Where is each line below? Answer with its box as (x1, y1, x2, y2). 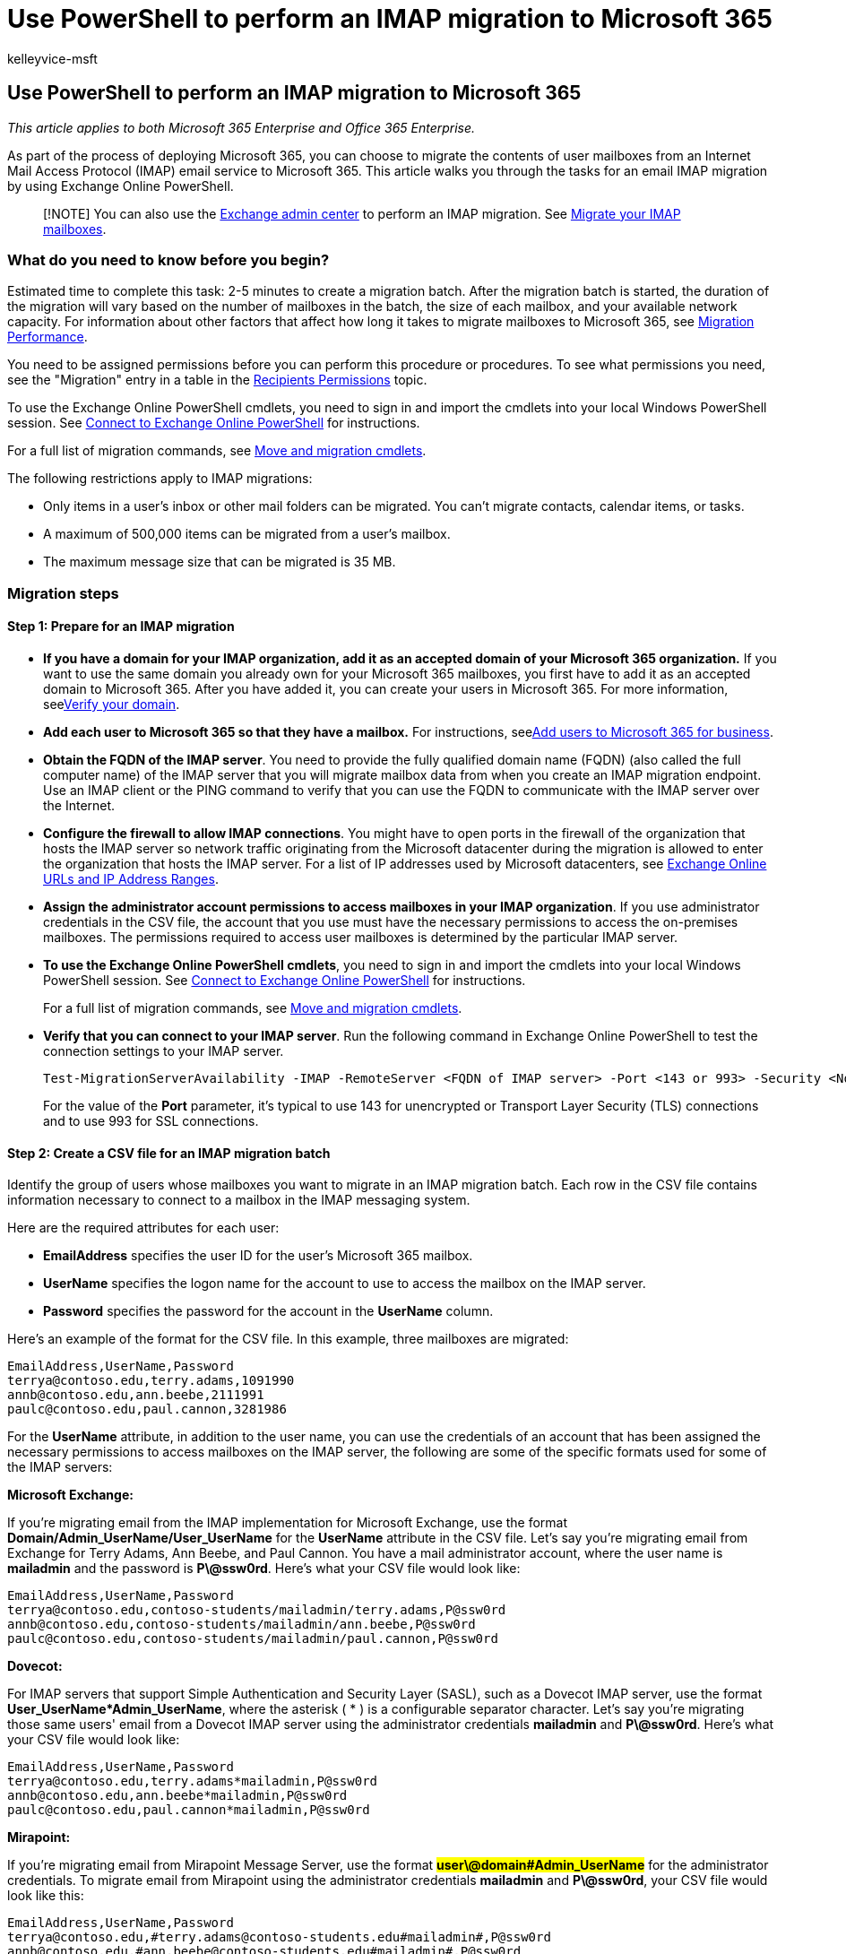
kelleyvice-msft (7, 50, 98, 66)
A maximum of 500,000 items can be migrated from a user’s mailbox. (43, 526, 451, 542)
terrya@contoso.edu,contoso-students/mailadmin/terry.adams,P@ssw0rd (7, 1603, 506, 1618)
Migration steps (7, 584, 119, 602)
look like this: (7, 1888, 84, 1904)
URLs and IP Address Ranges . (43, 870, 219, 886)
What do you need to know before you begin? (7, 250, 330, 269)
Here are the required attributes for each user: (7, 1220, 280, 1236)
